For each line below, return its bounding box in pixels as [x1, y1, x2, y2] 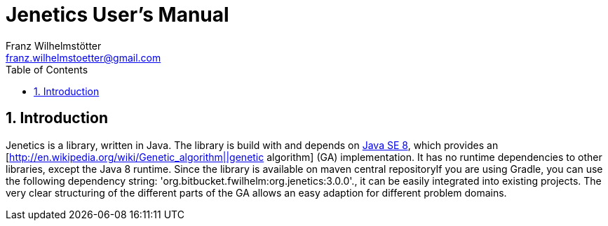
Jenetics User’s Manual [6, 3, 229, 27]
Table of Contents [6, 63, 88, 76]
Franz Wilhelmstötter [6, 39, 102, 52]
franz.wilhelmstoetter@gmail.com [6, 51, 161, 64]
